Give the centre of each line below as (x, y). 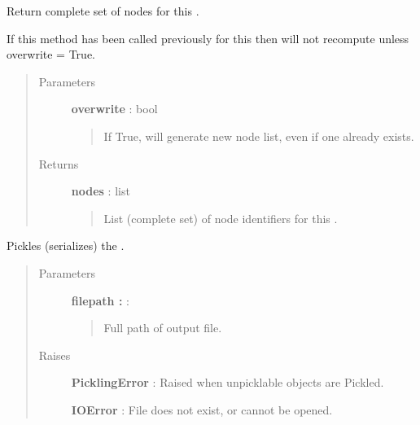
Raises (55, 355)
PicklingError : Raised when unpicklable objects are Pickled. (227, 382)
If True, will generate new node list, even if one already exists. (259, 136)
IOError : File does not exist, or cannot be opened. (202, 409)
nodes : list (101, 191)
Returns (59, 163)
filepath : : (100, 300)
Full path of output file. (163, 328)
